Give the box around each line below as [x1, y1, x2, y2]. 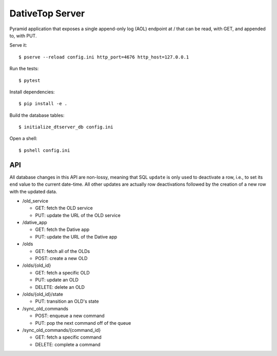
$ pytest [18, 77, 41, 83]
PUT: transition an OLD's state [35, 298, 100, 305]
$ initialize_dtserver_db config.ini [18, 124, 114, 130]
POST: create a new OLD [35, 255, 88, 262]
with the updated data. [9, 188, 57, 194]
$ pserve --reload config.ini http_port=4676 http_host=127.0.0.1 [18, 54, 189, 60]
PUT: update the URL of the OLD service [35, 212, 121, 218]
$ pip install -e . [18, 101, 68, 107]
